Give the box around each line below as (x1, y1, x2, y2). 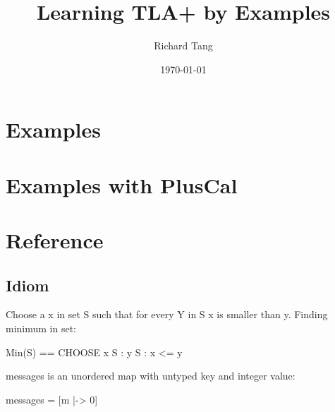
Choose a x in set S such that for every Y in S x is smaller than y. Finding (6, 307, 328, 322)
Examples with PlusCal (6, 170, 238, 199)
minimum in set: (6, 321, 77, 336)
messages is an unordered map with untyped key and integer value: (6, 368, 296, 383)
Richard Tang (154, 38, 213, 53)
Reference (6, 226, 104, 255)
